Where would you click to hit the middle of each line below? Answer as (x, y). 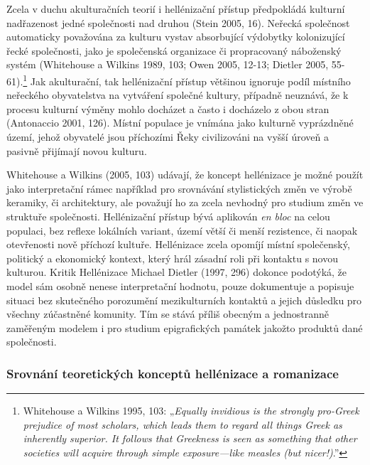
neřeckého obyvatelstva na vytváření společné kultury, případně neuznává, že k (178, 95)
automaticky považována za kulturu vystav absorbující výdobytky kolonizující (176, 37)
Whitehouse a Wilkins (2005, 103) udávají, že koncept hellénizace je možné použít (185, 175)
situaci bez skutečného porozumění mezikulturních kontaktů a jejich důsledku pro (184, 300)
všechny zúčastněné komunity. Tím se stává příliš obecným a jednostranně (168, 314)
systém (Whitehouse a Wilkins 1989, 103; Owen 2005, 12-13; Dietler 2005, (168, 64)
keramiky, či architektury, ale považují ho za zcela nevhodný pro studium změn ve (185, 202)
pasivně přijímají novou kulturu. (77, 150)
